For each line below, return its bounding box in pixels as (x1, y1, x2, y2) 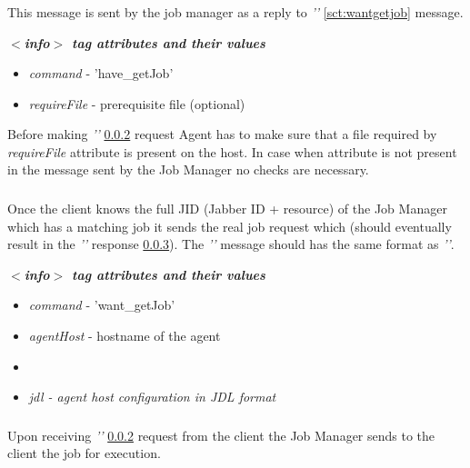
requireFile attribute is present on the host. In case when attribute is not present (7, 142, 457, 161)
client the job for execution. (7, 443, 161, 463)
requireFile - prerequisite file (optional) (28, 94, 245, 113)
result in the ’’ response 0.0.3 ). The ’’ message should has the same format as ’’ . (7, 234, 455, 254)
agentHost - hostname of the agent (28, 325, 221, 344)
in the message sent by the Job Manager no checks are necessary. (7, 160, 369, 179)
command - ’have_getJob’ (28, 64, 174, 83)
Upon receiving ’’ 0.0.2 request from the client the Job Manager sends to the (7, 425, 435, 444)
